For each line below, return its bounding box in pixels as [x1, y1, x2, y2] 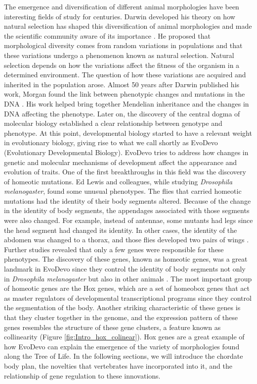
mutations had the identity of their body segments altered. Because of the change [4, 195, 251, 206]
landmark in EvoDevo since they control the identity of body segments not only [4, 264, 246, 274]
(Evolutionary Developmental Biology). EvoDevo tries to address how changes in [4, 147, 249, 157]
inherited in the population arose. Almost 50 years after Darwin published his [4, 79, 240, 89]
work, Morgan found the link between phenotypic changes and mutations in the [4, 89, 245, 99]
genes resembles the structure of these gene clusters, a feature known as [4, 322, 221, 332]
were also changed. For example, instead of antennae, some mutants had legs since [4, 215, 253, 225]
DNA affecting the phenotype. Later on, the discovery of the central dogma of [4, 108, 240, 118]
